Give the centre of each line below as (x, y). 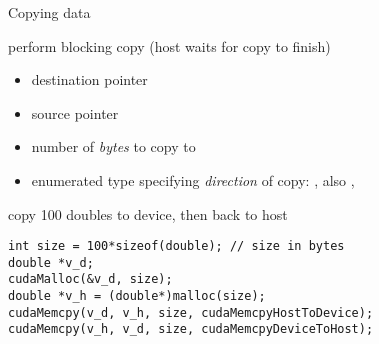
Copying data (49, 12)
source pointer (75, 112)
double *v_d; (51, 262)
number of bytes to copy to (113, 146)
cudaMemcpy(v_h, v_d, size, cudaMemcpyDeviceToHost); (191, 329)
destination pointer (89, 79)
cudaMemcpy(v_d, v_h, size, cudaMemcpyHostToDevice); (191, 312)
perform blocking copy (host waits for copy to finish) (169, 45)
